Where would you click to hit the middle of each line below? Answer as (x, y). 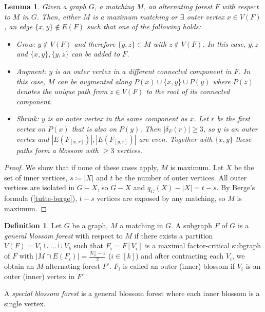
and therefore (95, 43)
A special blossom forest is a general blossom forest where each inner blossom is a (132, 293)
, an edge (18, 26)
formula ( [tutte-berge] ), (41, 198)
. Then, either (59, 16)
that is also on (94, 128)
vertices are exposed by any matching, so (161, 198)
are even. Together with (176, 139)
